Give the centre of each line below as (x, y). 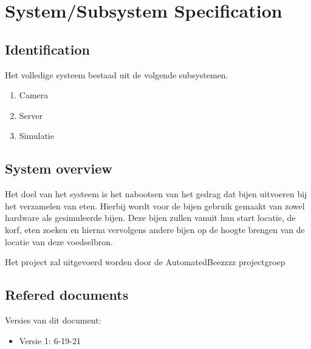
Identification (47, 49)
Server (31, 115)
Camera (34, 95)
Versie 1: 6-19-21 (50, 340)
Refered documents (67, 295)
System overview (59, 168)
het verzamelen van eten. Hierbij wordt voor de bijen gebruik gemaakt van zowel (155, 205)
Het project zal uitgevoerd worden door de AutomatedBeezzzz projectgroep (145, 262)
